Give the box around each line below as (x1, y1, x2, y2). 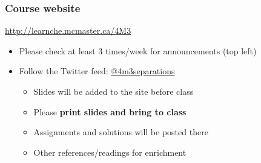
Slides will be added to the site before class (33, 85, 194, 97)
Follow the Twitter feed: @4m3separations (19, 65, 175, 77)
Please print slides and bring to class (33, 105, 187, 118)
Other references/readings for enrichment (33, 145, 187, 158)
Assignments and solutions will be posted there (33, 126, 208, 138)
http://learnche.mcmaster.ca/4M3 (5, 24, 131, 37)
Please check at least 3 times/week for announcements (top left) (19, 44, 257, 57)
